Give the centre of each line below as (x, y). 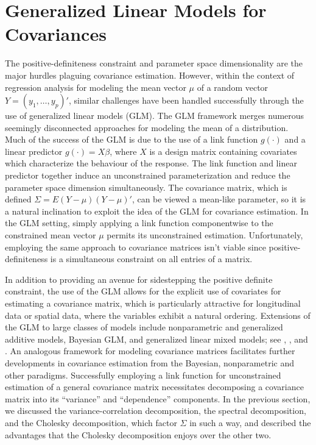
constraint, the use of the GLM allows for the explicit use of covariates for (143, 291)
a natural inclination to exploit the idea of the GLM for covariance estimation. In (157, 211)
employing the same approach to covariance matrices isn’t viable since (135, 247)
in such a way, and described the (250, 422)
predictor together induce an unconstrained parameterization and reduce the (148, 175)
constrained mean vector (51, 235)
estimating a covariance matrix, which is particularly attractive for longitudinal (153, 303)
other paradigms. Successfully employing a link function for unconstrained (143, 375)
